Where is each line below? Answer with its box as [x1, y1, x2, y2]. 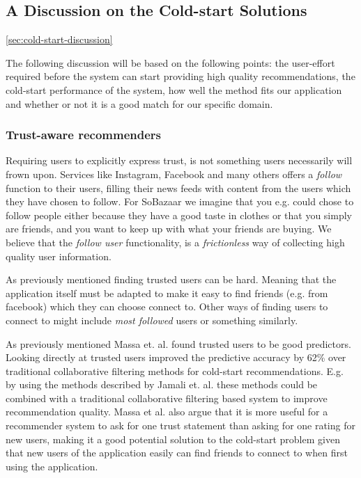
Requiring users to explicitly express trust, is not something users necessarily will [6, 153, 353, 168]
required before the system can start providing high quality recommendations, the [6, 69, 355, 83]
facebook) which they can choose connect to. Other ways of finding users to [6, 299, 328, 314]
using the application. [6, 459, 98, 473]
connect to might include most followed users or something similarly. [6, 312, 298, 327]
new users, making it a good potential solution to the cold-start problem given [6, 431, 340, 446]
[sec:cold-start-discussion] [6, 32, 113, 47]
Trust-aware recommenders [6, 126, 162, 143]
